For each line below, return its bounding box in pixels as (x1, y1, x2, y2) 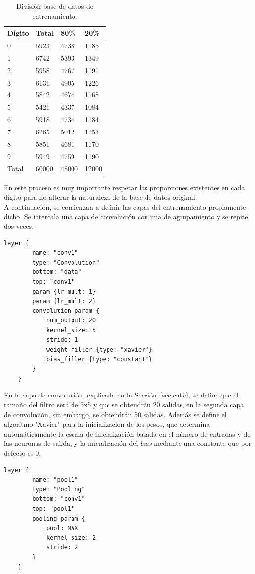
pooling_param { (32, 515, 85, 522)
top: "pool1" (32, 505, 75, 512)
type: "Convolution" (32, 259, 100, 266)
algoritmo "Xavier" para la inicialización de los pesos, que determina (4, 419, 210, 429)
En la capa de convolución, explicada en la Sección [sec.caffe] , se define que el (4, 390, 239, 400)
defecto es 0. (4, 448, 41, 458)
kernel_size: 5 (46, 326, 96, 334)
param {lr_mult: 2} (32, 298, 96, 305)
